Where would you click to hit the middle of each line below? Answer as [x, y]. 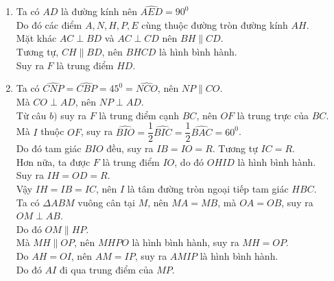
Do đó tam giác [49, 148]
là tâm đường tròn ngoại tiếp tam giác [208, 189]
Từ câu [31, 115]
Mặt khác [36, 38]
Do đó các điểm [49, 24]
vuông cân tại [106, 202]
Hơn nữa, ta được [53, 161]
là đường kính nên [99, 11]
